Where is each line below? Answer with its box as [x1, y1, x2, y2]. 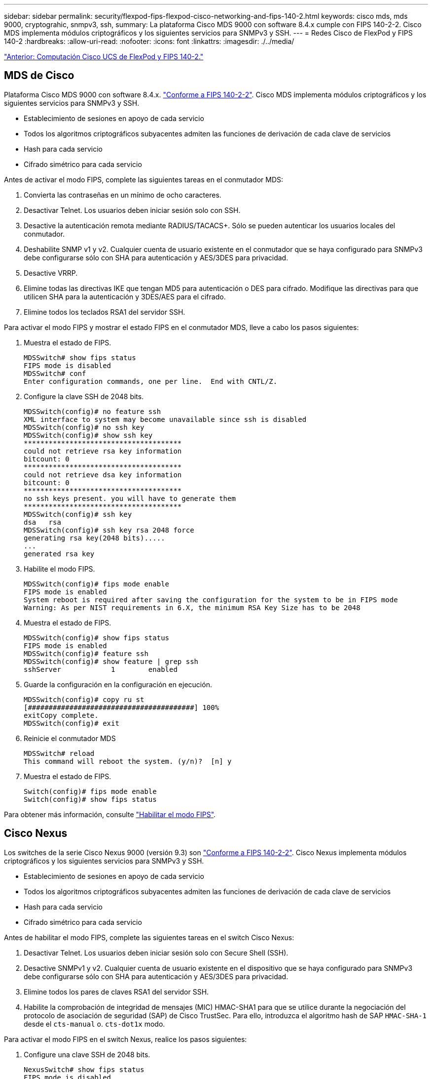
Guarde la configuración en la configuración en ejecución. [24, 680, 212, 689]
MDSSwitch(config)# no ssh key [24, 423, 144, 431]
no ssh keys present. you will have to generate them [24, 494, 236, 502]
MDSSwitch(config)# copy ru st [24, 695, 144, 704]
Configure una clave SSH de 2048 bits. [24, 1050, 150, 1059]
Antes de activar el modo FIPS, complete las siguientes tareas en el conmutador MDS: [4, 175, 284, 184]
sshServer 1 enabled [24, 665, 178, 673]
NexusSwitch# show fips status [24, 1065, 144, 1074]
